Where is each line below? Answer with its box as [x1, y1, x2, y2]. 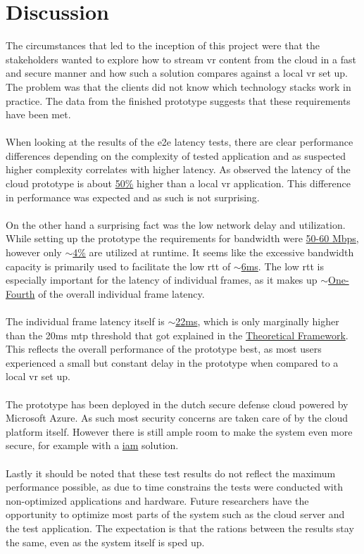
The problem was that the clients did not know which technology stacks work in [6, 79, 351, 94]
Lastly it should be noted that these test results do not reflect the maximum [6, 465, 336, 480]
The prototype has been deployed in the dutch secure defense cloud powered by [6, 396, 349, 411]
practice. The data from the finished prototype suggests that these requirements [6, 93, 351, 108]
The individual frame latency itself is [6, 314, 165, 328]
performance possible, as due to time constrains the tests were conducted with [6, 479, 343, 494]
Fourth [6, 286, 35, 301]
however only [6, 245, 62, 260]
